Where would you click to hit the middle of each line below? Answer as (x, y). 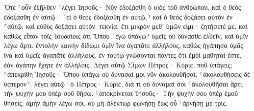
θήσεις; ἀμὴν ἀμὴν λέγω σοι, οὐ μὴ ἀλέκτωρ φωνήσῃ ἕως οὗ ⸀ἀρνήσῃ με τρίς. (116, 102)
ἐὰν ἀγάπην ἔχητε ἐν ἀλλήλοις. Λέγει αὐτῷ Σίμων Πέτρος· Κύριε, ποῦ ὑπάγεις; (118, 64)
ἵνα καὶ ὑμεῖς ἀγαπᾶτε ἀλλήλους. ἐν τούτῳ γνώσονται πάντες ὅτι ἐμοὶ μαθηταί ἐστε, (123, 55)
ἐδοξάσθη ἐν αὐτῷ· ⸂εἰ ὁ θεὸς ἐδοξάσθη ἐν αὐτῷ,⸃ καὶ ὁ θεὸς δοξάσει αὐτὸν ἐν (118, 16)
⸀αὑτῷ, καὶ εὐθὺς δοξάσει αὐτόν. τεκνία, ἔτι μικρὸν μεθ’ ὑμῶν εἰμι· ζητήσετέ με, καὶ (126, 26)
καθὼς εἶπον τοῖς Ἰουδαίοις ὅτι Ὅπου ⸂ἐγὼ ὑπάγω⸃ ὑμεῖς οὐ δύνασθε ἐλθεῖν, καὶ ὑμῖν (126, 35)
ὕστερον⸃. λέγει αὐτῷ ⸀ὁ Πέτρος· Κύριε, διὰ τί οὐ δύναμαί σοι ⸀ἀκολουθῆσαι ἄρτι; (124, 83)
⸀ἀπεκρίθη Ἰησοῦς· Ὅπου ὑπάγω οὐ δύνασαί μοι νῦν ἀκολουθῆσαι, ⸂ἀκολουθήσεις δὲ (127, 74)
